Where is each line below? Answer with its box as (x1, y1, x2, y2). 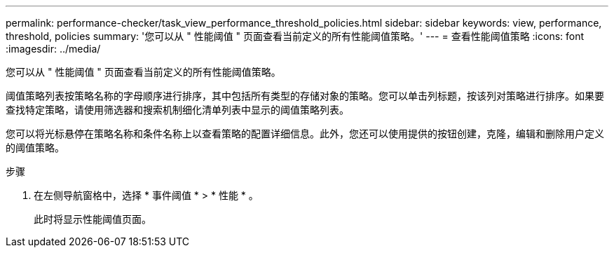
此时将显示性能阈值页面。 (34, 213, 151, 225)
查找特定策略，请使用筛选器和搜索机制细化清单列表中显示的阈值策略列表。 (6, 104, 349, 116)
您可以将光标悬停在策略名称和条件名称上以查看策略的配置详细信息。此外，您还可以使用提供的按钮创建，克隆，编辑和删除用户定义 (6, 128, 604, 139)
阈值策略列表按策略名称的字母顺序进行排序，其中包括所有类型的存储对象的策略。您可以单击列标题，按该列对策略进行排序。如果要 (6, 90, 604, 102)
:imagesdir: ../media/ (6, 43, 101, 55)
